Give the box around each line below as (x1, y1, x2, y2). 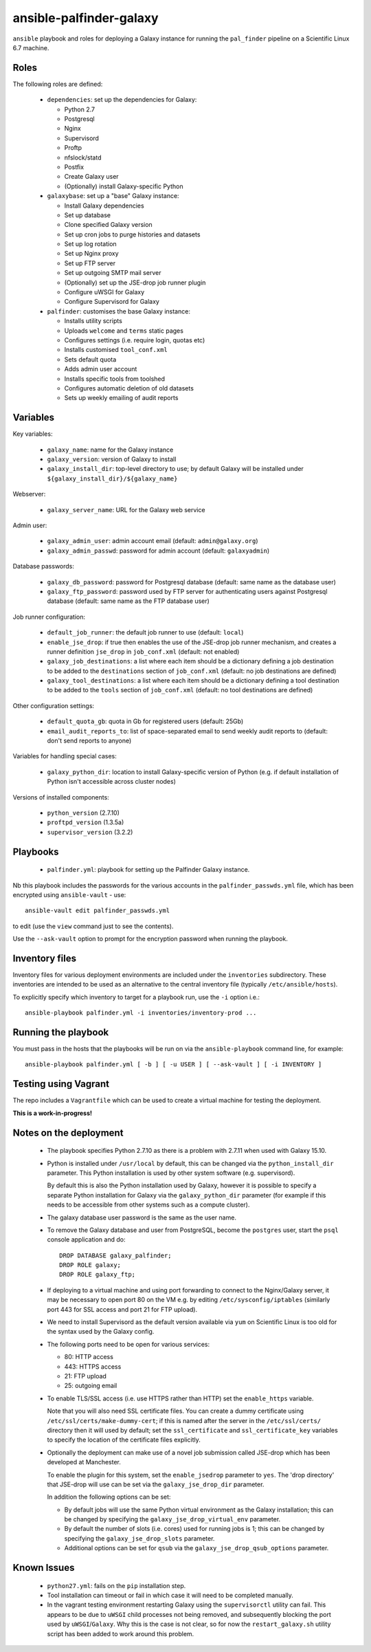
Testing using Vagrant (12, 1078, 110, 1090)
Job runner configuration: (12, 613, 86, 621)
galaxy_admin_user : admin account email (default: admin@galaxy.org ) (47, 537, 258, 545)
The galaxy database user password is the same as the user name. (47, 1213, 237, 1222)
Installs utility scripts (64, 317, 123, 325)
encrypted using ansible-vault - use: (12, 890, 126, 899)
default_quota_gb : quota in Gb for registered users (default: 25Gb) (47, 717, 244, 725)
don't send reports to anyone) (47, 736, 132, 745)
